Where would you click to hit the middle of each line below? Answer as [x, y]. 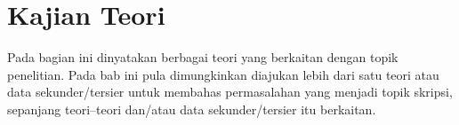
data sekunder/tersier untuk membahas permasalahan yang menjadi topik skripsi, [230, 92]
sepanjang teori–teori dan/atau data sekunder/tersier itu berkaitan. [192, 109]
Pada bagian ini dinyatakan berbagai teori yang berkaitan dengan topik [203, 57]
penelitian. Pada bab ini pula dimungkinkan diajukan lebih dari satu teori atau [223, 74]
